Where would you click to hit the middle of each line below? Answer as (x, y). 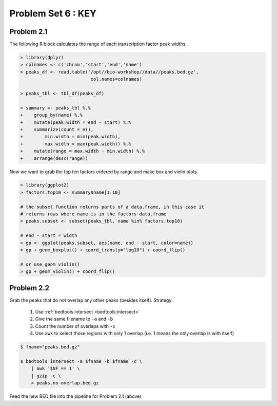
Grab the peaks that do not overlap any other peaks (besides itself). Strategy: (91, 300)
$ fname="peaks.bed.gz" (50, 347)
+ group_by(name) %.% (52, 115)
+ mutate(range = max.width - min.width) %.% (83, 151)
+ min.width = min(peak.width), (70, 137)
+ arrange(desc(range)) (54, 158)
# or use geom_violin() (50, 264)
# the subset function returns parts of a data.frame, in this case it (112, 207)
